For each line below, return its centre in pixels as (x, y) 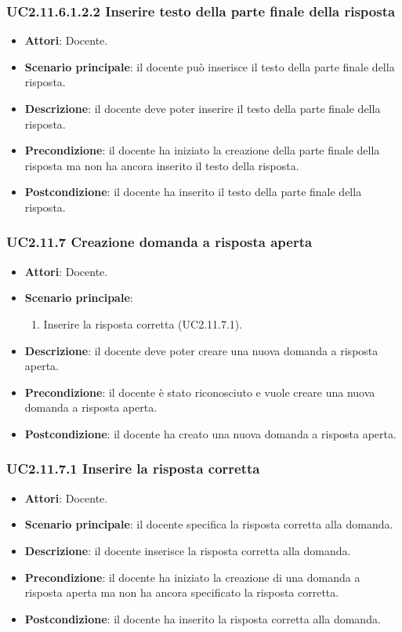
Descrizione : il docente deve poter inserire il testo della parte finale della (203, 108)
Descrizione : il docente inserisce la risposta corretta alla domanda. (188, 550)
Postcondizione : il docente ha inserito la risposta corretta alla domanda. (203, 618)
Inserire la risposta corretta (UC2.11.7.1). (143, 323)
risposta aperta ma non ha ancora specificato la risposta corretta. (182, 592)
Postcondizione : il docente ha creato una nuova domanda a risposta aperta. (210, 433)
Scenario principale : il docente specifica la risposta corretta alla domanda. (209, 524)
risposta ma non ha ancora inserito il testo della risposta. (162, 165)
